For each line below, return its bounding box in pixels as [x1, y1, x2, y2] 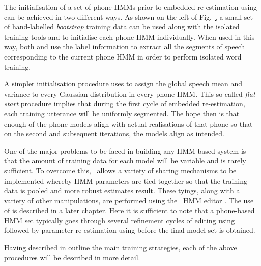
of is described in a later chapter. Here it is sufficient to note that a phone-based [4, 205, 255, 216]
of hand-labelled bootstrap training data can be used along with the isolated [4, 21, 240, 32]
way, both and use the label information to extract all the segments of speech [4, 41, 245, 52]
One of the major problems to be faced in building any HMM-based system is [4, 145, 246, 156]
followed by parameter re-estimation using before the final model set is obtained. [4, 225, 255, 235]
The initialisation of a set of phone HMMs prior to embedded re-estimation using [4, 2, 257, 12]
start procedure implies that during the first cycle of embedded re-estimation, [4, 98, 245, 109]
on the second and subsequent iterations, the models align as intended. [4, 128, 224, 139]
